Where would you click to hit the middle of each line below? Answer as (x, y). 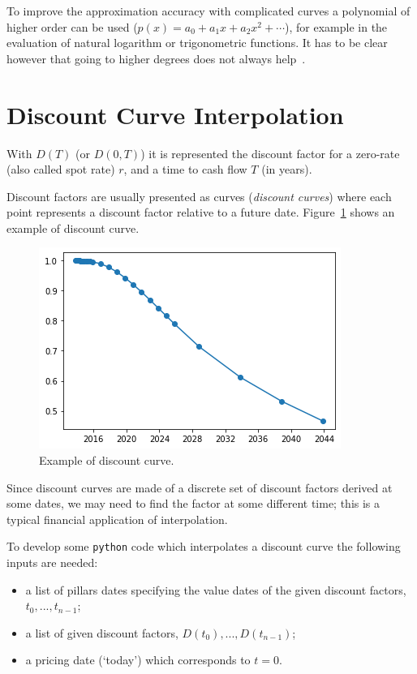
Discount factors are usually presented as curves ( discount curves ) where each (199, 196)
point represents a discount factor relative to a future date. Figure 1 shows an (201, 212)
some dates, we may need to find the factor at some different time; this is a (193, 503)
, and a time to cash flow (185, 169)
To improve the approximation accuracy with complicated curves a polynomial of (208, 11)
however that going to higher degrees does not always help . (156, 58)
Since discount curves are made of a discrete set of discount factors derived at (200, 487)
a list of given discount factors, (102, 632)
